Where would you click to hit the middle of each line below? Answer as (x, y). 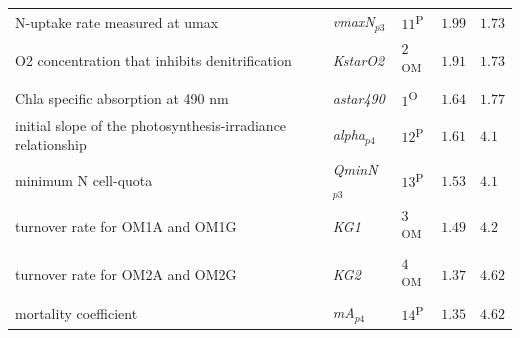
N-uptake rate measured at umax (117, 21)
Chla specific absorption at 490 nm (122, 98)
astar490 (358, 98)
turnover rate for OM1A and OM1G (126, 226)
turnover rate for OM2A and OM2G (126, 274)
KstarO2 (358, 59)
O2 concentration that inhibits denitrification (153, 59)
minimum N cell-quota (84, 179)
